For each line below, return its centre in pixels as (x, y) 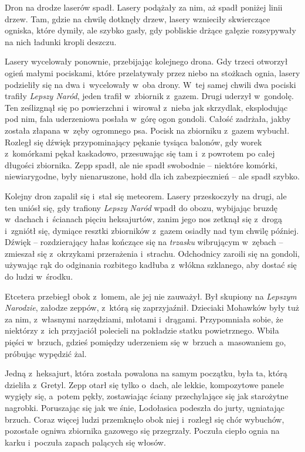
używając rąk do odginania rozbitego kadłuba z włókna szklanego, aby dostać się (151, 265)
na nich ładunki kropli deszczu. (61, 41)
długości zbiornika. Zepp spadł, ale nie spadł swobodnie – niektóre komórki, (141, 164)
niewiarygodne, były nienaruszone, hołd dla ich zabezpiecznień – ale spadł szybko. (152, 176)
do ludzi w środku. (39, 276)
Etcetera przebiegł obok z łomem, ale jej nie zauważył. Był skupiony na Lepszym (151, 296)
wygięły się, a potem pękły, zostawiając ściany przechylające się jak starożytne (147, 396)
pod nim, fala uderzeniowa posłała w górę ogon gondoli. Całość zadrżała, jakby (148, 119)
